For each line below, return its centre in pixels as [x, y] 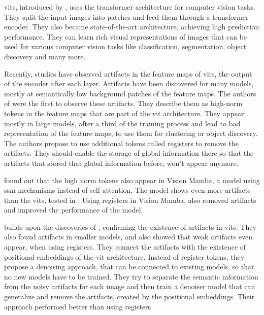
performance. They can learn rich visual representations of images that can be [126, 36]
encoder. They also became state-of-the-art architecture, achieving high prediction [132, 27]
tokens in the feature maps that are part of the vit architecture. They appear [124, 113]
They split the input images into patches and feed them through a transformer [126, 16]
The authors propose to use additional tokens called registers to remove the [121, 143]
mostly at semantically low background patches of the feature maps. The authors [130, 93]
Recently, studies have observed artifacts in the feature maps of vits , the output [128, 73]
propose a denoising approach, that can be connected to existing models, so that [129, 267]
